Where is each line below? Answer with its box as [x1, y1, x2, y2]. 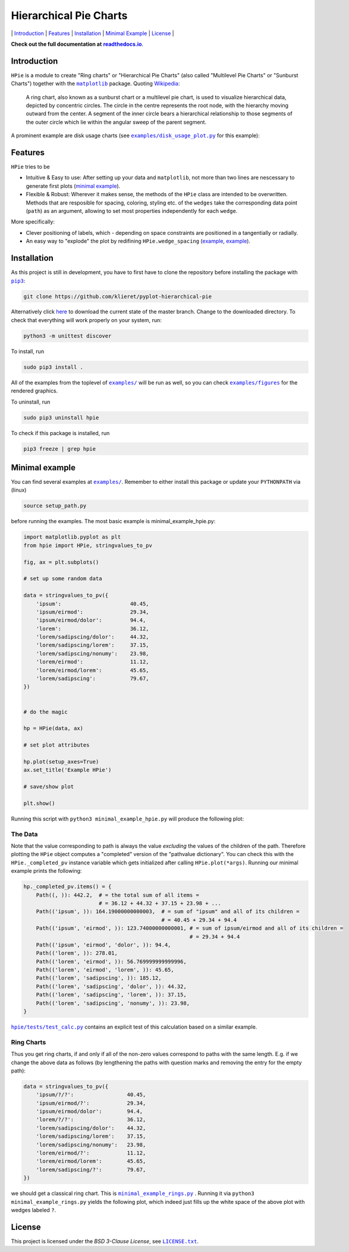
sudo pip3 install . [23, 363, 83, 370]
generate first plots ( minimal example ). [26, 182, 121, 190]
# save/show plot [23, 784, 74, 790]
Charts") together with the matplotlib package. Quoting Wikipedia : [11, 80, 180, 87]
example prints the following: [11, 867, 82, 874]
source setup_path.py [23, 502, 87, 509]
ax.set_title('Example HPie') [23, 767, 112, 773]
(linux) [11, 486, 27, 493]
